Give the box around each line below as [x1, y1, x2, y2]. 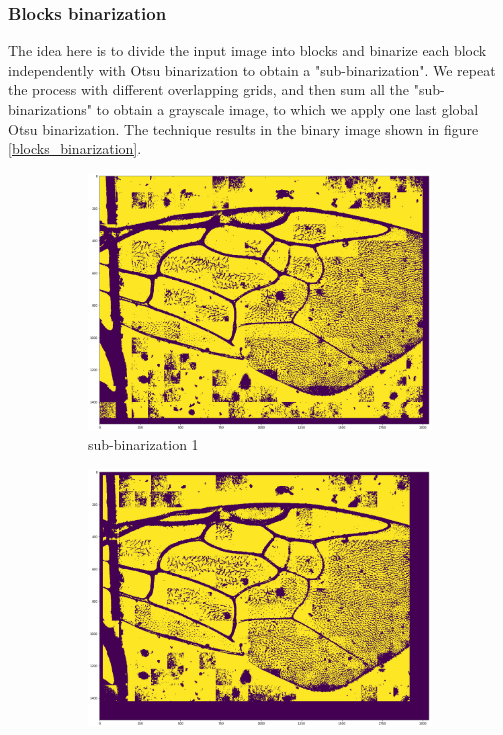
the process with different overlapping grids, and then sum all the [8, 79, 410, 100]
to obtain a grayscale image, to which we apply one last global [96, 99, 479, 119]
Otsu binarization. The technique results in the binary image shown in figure [8, 118, 479, 139]
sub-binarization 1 [88, 434, 199, 455]
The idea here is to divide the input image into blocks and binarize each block [8, 40, 487, 61]
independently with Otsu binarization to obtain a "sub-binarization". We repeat [8, 59, 496, 80]
